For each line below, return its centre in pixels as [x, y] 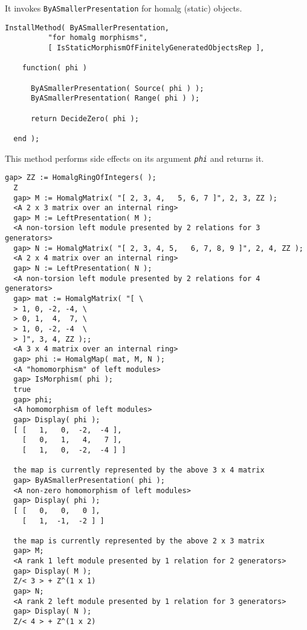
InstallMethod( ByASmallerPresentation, [87, 28]
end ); [27, 138]
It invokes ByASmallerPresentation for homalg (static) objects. [124, 8]
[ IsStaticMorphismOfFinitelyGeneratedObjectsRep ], [156, 48]
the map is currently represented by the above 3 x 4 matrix [139, 470]
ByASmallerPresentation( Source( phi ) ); [117, 88]
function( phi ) [55, 68]
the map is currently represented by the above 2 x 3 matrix [139, 541]
